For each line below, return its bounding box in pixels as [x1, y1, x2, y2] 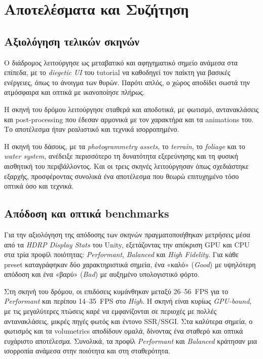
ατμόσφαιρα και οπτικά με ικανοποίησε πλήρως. [4, 87, 145, 97]
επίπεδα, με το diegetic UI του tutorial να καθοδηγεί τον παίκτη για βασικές [4, 67, 231, 78]
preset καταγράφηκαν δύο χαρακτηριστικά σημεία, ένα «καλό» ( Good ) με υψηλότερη [4, 259, 256, 269]
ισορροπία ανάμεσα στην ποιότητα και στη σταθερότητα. [4, 345, 170, 356]
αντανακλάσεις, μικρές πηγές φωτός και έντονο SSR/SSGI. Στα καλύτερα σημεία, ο [4, 315, 253, 326]
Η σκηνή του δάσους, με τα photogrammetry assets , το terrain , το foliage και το [4, 140, 245, 151]
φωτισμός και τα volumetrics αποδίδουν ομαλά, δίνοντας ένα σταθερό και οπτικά [4, 326, 243, 336]
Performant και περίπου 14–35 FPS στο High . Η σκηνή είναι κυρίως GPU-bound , [4, 296, 252, 306]
